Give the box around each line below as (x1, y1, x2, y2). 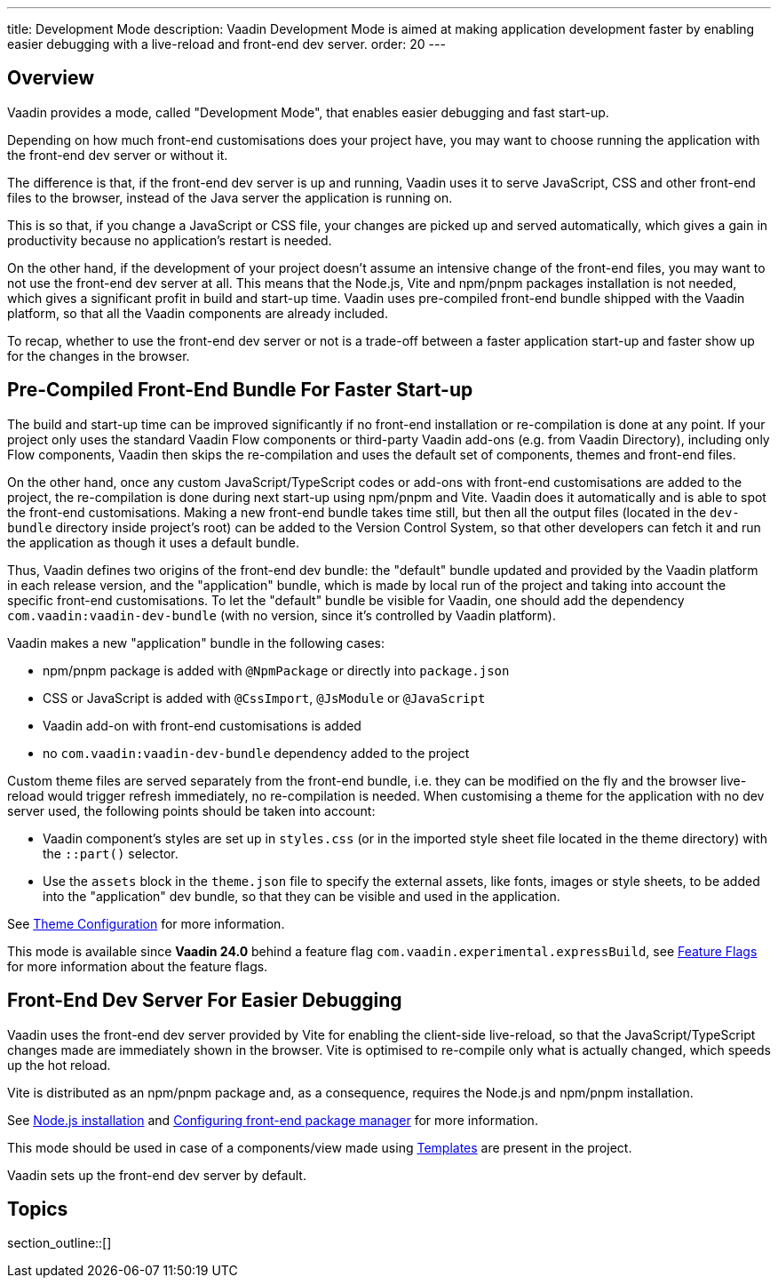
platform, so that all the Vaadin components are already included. (7, 305, 388, 321)
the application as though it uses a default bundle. (7, 534, 299, 550)
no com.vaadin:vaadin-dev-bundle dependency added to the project (43, 745, 470, 761)
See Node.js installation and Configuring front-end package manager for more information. (7, 1112, 538, 1128)
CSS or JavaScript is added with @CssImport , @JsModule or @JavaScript (43, 690, 486, 706)
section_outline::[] (7, 1235, 112, 1251)
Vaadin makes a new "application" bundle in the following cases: (7, 635, 385, 650)
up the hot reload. (7, 1057, 111, 1073)
